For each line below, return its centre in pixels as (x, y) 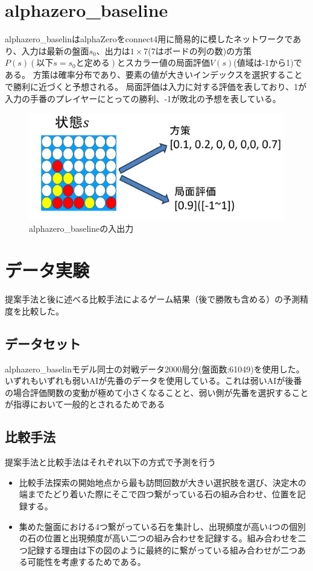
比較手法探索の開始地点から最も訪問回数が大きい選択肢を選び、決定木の (163, 482)
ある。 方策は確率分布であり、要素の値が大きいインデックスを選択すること (154, 75)
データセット (43, 343)
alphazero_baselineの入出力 (81, 228)
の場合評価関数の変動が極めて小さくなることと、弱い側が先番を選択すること (157, 392)
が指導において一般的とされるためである (85, 404)
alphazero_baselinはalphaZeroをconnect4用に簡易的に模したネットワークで (149, 39)
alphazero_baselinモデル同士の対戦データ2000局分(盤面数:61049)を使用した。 (155, 368)
